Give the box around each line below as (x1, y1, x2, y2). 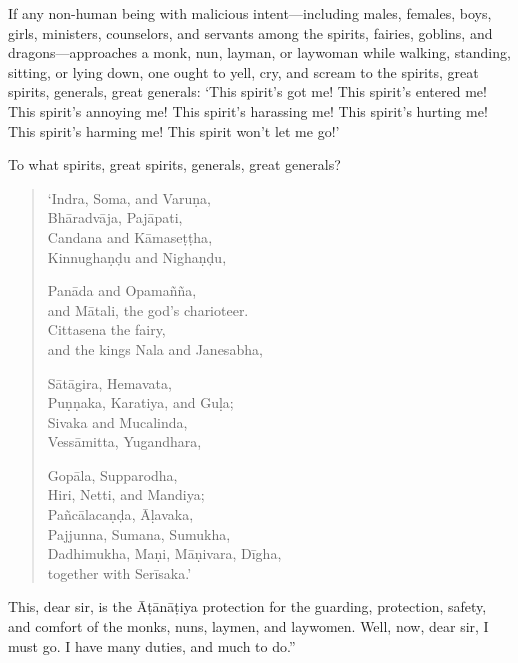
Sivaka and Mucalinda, (47, 411, 188, 432)
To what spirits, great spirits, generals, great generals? (8, 154, 341, 175)
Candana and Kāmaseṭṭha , (47, 226, 213, 247)
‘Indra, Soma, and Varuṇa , (47, 187, 211, 208)
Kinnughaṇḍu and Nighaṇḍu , (47, 246, 227, 267)
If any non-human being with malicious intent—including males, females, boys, (8, 3, 492, 23)
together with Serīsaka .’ (47, 562, 192, 583)
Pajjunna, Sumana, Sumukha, (47, 523, 231, 544)
